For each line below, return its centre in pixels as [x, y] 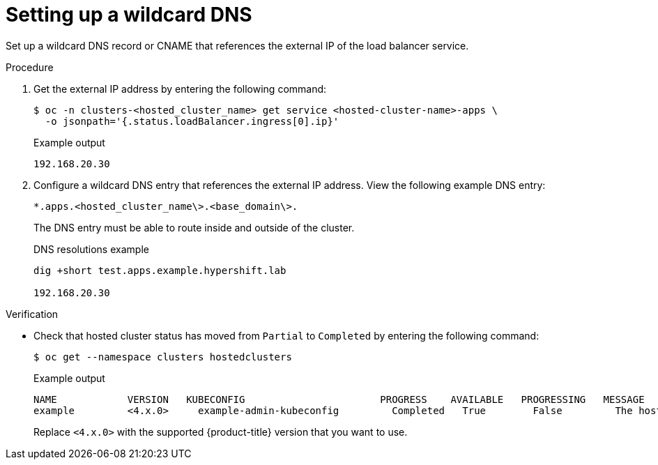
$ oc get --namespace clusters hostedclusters [163, 357]
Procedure [30, 67]
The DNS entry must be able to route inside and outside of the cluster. [194, 227]
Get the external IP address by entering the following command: [180, 89]
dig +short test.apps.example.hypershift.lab [160, 270]
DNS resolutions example [91, 249]
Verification [32, 314]
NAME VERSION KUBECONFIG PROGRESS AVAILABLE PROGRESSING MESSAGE [339, 399]
